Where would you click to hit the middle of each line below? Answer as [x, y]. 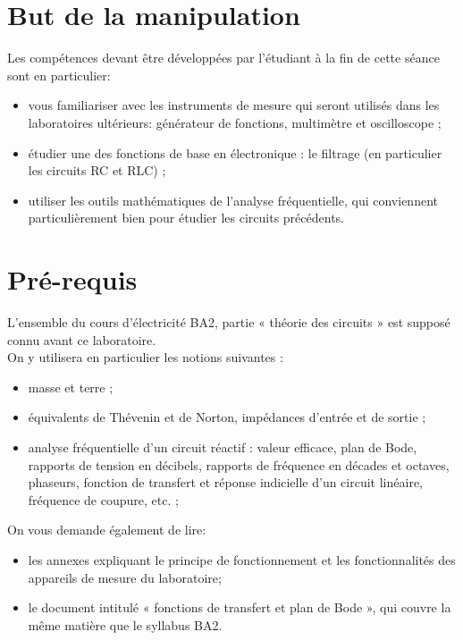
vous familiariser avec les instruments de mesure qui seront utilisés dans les [234, 105]
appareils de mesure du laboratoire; [125, 577]
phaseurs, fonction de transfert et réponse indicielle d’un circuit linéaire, [225, 482]
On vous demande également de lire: [107, 530]
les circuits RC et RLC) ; [97, 170]
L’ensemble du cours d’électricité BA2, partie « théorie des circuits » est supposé [229, 322]
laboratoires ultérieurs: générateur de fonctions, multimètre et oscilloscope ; [235, 122]
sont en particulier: [59, 75]
